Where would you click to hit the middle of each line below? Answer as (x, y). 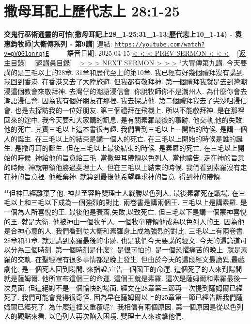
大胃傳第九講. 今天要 (214, 63)
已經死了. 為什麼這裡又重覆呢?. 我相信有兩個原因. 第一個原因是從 (120, 306)
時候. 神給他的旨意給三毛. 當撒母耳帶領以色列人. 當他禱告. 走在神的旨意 (131, 157)
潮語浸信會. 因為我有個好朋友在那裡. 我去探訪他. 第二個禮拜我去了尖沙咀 (119, 100)
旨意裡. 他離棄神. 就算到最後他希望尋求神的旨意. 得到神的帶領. (123, 177)
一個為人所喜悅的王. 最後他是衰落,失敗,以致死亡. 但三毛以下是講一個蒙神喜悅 (125, 211)
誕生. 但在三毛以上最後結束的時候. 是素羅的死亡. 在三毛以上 (143, 148)
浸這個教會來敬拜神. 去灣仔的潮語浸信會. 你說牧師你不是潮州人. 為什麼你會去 (125, 91)
